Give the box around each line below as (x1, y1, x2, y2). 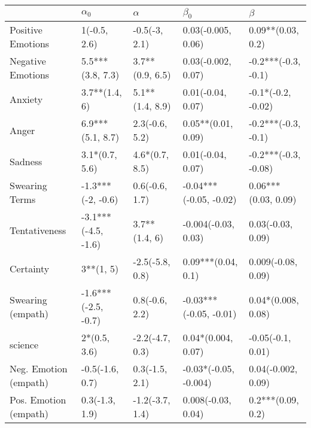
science (10, 337, 39, 351)
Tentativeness (10, 223, 66, 238)
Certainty (10, 261, 50, 275)
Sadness (10, 154, 42, 168)
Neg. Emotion (10, 362, 68, 376)
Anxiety (10, 92, 43, 106)
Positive (10, 23, 42, 37)
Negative (10, 54, 46, 68)
